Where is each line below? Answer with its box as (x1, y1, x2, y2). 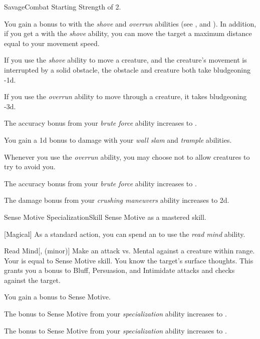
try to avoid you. (4, 161, 56, 172)
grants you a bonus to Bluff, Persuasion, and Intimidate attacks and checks (4, 265, 235, 275)
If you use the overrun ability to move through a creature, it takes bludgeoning (4, 91, 247, 102)
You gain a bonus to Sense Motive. (4, 291, 111, 302)
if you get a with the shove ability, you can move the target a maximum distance (4, 28, 252, 39)
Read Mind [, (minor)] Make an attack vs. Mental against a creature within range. (4, 245, 255, 256)
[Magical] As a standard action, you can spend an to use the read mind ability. (4, 228, 245, 239)
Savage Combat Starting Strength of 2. (4, 2, 121, 12)
